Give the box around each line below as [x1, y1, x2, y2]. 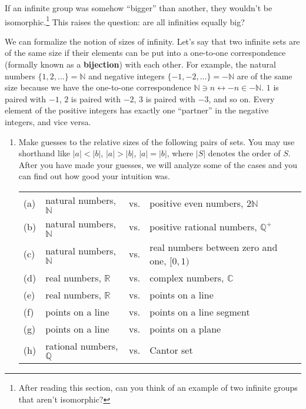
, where [167, 147, 194, 159]
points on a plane [149, 321, 221, 336]
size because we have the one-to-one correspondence [5, 81, 191, 93]
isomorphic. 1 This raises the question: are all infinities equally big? [5, 14, 245, 28]
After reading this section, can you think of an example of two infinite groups [18, 381, 298, 393]
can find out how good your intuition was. [18, 170, 171, 182]
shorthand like [18, 147, 71, 159]
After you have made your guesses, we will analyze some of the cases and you [18, 158, 298, 170]
